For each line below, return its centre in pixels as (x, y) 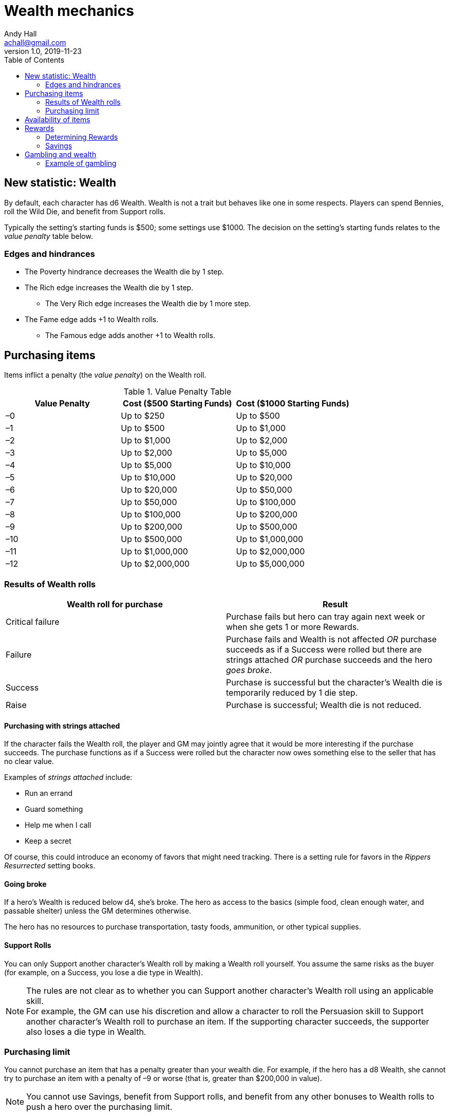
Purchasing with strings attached (62, 726)
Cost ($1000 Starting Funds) (293, 404)
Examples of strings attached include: (68, 777)
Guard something (54, 809)
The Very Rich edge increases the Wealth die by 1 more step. (148, 304)
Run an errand (49, 793)
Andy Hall (21, 33)
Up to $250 (143, 416)
